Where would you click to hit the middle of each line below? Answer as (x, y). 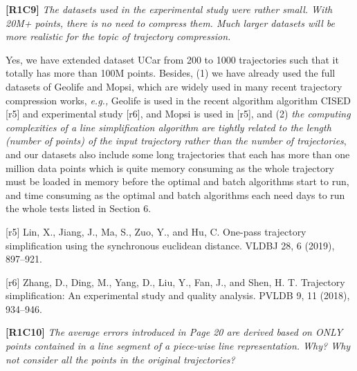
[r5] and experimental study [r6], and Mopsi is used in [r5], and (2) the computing (178, 114)
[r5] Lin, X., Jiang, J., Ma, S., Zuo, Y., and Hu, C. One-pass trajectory (156, 231)
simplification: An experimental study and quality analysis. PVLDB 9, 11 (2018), (178, 295)
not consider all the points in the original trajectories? (120, 359)
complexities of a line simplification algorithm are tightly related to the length (168, 127)
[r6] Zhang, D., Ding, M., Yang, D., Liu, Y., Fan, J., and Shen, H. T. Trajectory (175, 282)
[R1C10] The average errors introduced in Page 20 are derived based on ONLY (174, 332)
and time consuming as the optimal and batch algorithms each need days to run (175, 194)
